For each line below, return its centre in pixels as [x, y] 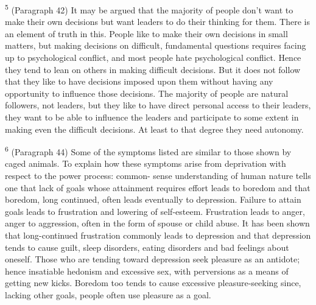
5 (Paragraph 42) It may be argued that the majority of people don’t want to [149, 9]
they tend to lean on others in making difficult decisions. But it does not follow [153, 69]
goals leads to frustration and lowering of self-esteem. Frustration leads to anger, [155, 211]
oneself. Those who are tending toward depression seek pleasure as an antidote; [153, 259]
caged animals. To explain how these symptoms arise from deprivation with [146, 163]
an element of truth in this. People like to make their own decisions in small [146, 33]
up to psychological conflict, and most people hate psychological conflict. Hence [153, 58]
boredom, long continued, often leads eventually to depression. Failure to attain [153, 199]
